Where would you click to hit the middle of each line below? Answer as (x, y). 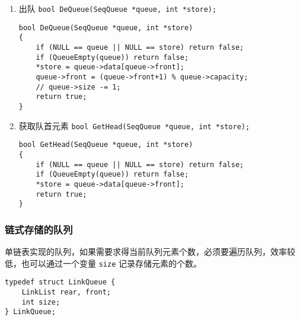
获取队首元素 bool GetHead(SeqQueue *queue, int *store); (134, 125)
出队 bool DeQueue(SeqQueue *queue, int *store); (118, 8)
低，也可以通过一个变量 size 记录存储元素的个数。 (103, 263)
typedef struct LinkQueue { (60, 282)
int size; (41, 302)
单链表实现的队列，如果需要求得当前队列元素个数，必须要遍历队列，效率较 (150, 252)
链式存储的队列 (39, 229)
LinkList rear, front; (66, 292)
